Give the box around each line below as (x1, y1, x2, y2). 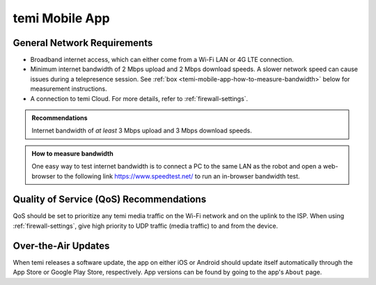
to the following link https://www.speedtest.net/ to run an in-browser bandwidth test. (56, 171, 300, 180)
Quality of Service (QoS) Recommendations (13, 194, 207, 206)
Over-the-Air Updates (13, 240, 110, 252)
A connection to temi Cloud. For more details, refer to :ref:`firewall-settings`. (30, 94, 249, 102)
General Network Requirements (13, 37, 153, 49)
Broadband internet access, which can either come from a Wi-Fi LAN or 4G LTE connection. (30, 56, 294, 64)
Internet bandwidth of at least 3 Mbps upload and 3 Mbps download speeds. (31, 126, 252, 135)
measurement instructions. (30, 84, 107, 93)
